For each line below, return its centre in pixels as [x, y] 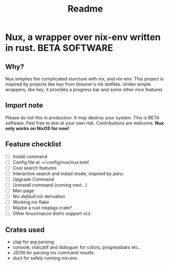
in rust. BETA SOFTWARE [59, 48]
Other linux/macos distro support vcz [52, 213]
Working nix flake [31, 202]
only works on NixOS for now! [37, 128]
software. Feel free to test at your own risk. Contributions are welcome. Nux [84, 123]
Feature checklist [33, 144]
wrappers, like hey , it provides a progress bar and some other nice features [84, 90]
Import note [24, 105]
